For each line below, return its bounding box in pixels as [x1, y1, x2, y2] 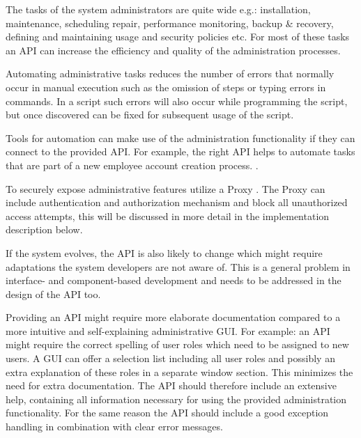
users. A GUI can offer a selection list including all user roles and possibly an [6, 351, 335, 366]
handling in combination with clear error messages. [6, 419, 223, 434]
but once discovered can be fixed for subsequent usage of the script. [6, 107, 294, 122]
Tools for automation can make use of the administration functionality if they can [6, 130, 355, 145]
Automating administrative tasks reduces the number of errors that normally [6, 66, 335, 81]
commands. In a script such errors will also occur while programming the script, [6, 93, 348, 108]
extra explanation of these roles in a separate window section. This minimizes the [6, 364, 353, 379]
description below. [6, 222, 83, 237]
